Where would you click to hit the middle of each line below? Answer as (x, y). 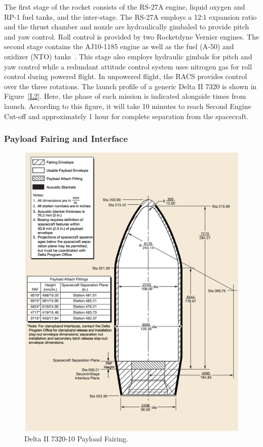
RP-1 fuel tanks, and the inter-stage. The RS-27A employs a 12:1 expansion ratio (130, 16)
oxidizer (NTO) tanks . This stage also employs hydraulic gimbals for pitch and (128, 56)
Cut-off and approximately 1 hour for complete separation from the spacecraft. (126, 116)
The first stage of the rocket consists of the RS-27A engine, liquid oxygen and (125, 7)
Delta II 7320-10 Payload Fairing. (76, 438)
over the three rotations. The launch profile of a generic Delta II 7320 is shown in (130, 86)
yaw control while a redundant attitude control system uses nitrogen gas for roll (128, 66)
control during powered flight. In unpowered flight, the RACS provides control (126, 76)
